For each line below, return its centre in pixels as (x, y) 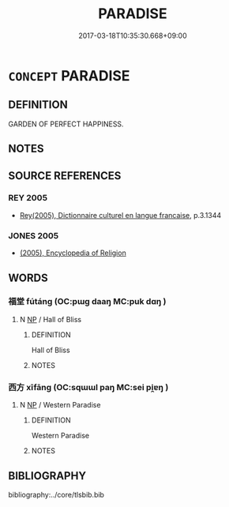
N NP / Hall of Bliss (50, 319)
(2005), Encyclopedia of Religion (73, 253)
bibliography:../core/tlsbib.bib (56, 494)
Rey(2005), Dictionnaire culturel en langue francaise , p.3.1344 (120, 215)
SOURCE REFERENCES (65, 176)
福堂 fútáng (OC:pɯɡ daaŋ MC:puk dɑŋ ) (87, 302)
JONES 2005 (34, 235)
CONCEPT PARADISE (69, 75)
